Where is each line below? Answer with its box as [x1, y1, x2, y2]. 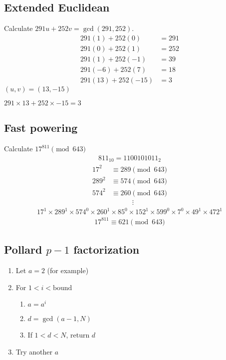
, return [66, 330, 90, 340]
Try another [15, 346, 53, 357]
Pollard [4, 242, 42, 257]
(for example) [47, 265, 89, 276]
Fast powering [4, 120, 78, 135]
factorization [73, 242, 140, 257]
